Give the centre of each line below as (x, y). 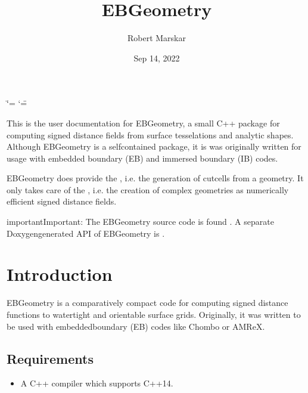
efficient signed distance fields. (62, 201)
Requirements (50, 358)
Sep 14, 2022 (157, 58)
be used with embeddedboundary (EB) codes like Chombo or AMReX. (136, 326)
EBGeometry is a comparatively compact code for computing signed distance (147, 303)
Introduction (60, 274)
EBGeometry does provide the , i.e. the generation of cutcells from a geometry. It (155, 178)
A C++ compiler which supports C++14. (97, 383)
